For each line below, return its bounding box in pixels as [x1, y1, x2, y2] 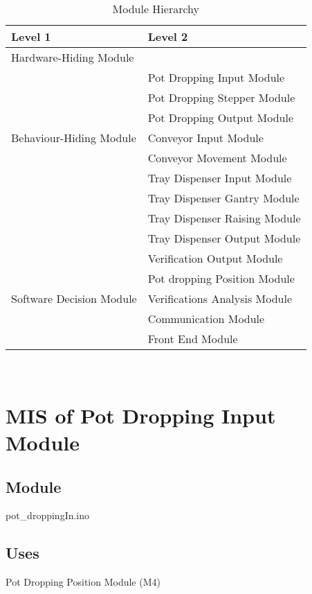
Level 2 [147, 28, 188, 44]
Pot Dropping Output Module [147, 110, 294, 125]
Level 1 [11, 28, 51, 44]
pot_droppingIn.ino [6, 508, 90, 523]
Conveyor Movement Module [147, 150, 287, 166]
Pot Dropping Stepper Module [147, 89, 295, 105]
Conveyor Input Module [147, 130, 264, 146]
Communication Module [147, 311, 265, 326]
